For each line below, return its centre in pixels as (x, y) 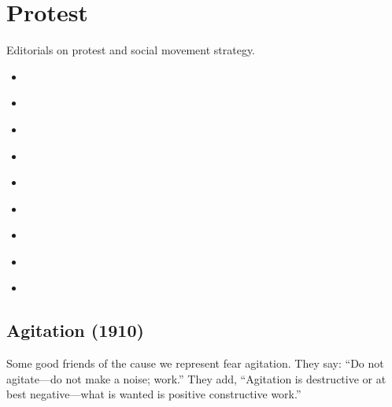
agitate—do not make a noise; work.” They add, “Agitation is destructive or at (196, 378)
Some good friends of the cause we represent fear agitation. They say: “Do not (195, 363)
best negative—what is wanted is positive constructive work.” (154, 394)
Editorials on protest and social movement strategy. (131, 50)
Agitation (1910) (75, 330)
